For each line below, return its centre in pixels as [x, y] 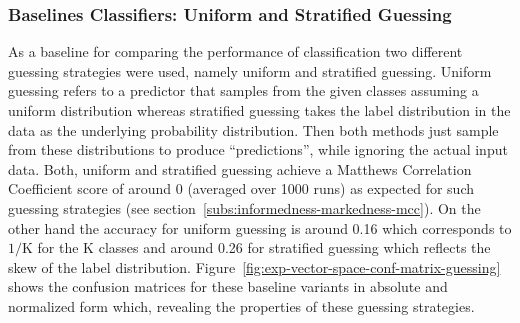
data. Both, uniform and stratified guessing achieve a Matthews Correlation [240, 168]
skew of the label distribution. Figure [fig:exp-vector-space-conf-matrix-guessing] [254, 266]
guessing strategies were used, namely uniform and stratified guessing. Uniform [250, 70]
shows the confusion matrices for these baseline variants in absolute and [228, 286]
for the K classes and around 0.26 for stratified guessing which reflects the [264, 247]
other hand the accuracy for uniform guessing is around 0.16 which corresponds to [260, 227]
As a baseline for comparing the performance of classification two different [235, 51]
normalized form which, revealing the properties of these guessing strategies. [241, 305]
